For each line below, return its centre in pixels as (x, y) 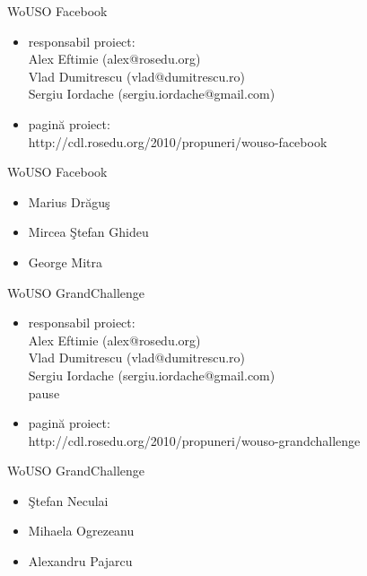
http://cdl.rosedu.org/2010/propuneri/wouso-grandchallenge (194, 440)
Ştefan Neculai (68, 500)
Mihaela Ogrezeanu (81, 531)
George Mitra (66, 262)
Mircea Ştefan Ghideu (88, 232)
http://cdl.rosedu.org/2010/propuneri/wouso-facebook (178, 141)
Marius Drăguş (69, 201)
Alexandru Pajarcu (80, 561)
